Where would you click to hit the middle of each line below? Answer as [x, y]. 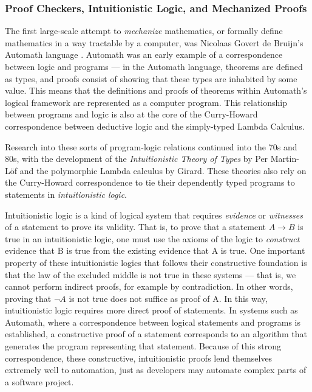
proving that [28, 298]
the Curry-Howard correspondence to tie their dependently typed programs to [150, 182]
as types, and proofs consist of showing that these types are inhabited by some [151, 78]
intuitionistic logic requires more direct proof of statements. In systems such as [151, 310]
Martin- [285, 159]
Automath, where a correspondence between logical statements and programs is [153, 322]
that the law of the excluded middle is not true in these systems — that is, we [151, 274]
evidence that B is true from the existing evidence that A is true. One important [155, 250]
